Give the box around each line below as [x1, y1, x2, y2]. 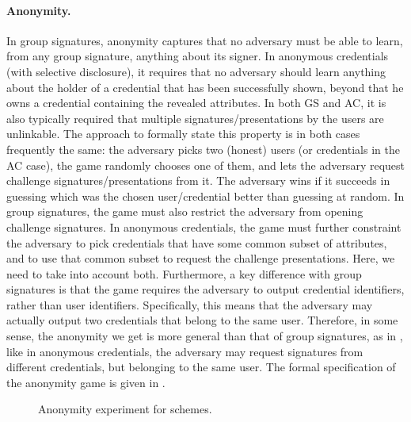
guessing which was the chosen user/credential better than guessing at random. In [6, 187, 405, 204]
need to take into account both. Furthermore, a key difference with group [6, 265, 362, 282]
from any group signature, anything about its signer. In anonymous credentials [6, 48, 389, 64]
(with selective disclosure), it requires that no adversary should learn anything [6, 63, 386, 79]
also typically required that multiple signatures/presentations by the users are [6, 109, 384, 126]
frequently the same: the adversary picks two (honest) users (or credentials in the [6, 140, 400, 157]
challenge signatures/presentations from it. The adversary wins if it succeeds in [6, 172, 390, 189]
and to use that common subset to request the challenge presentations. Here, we [6, 250, 395, 267]
